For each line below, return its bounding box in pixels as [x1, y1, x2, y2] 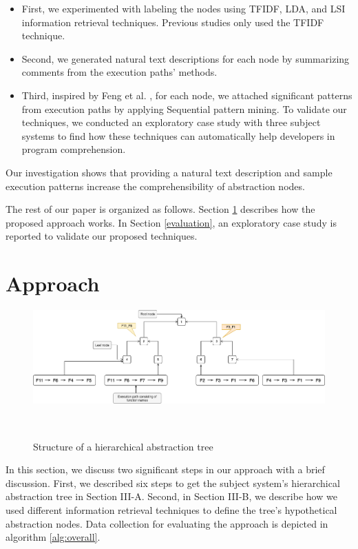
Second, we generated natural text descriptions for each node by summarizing [21, 51, 350, 65]
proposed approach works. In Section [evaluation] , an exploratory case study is [6, 215, 337, 229]
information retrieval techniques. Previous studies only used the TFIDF [21, 14, 324, 29]
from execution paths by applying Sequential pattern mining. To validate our [21, 101, 347, 116]
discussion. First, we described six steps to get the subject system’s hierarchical [6, 475, 340, 490]
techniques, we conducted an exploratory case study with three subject [21, 115, 321, 130]
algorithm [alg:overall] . [6, 530, 101, 544]
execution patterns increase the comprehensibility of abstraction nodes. [6, 178, 305, 193]
